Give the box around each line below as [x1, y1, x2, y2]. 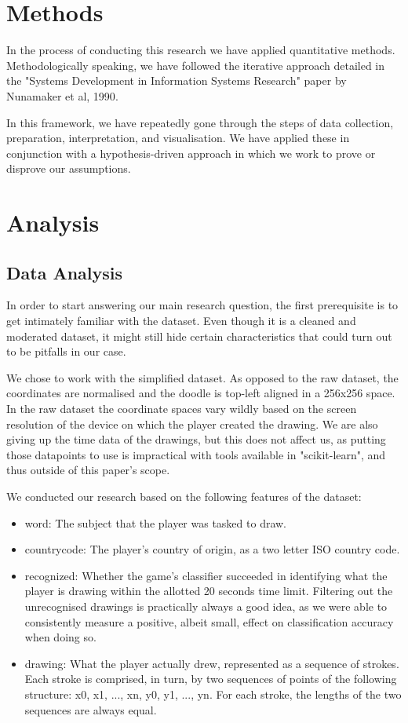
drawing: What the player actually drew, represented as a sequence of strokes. [24, 655, 399, 671]
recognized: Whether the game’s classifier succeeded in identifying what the [24, 567, 388, 583]
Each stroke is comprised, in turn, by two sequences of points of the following [24, 670, 397, 687]
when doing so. [24, 629, 97, 645]
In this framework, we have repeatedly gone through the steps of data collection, [6, 114, 394, 130]
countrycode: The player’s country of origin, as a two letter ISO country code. [24, 541, 400, 557]
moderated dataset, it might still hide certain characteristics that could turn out [6, 327, 392, 344]
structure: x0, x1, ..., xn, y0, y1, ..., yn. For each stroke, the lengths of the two [24, 685, 402, 702]
